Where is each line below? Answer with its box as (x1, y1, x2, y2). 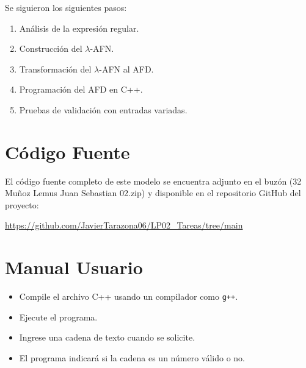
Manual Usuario (5, 255, 143, 280)
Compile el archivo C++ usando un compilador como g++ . (19, 290, 238, 303)
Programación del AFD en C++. (19, 83, 143, 96)
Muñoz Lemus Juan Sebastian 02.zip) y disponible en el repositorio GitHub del (5, 186, 301, 199)
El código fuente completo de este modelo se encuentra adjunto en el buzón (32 (5, 174, 302, 187)
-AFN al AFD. (99, 62, 154, 75)
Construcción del (19, 42, 82, 55)
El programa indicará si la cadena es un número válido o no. (19, 352, 245, 364)
